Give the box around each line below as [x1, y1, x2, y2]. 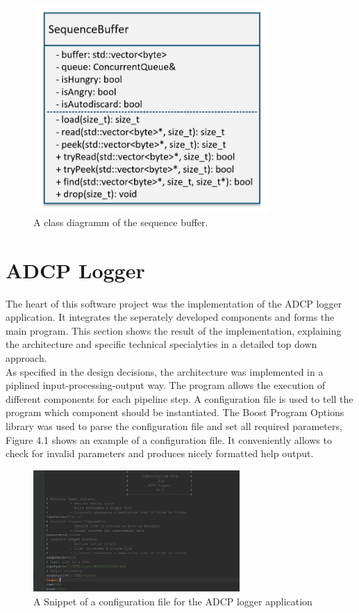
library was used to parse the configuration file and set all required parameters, [6, 419, 342, 433]
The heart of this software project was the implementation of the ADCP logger [6, 296, 342, 310]
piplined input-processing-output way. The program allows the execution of [6, 378, 326, 392]
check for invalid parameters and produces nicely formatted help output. [6, 446, 314, 461]
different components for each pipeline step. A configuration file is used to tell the [6, 391, 353, 406]
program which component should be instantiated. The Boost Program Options [6, 405, 344, 420]
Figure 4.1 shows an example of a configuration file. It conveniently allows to [6, 432, 332, 447]
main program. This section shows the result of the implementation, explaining [6, 323, 342, 337]
